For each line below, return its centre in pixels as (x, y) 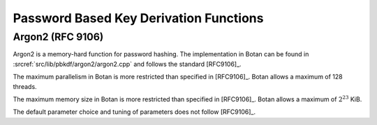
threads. (25, 86)
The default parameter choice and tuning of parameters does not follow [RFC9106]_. (134, 112)
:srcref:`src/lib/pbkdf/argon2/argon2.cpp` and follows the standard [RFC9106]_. (127, 64)
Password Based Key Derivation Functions (138, 18)
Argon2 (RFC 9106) (58, 37)
